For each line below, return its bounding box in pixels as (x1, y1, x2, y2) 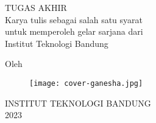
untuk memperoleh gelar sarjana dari (5, 25, 143, 38)
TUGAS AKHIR (5, 1, 67, 13)
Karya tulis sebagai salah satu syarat (5, 13, 143, 26)
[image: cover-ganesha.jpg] (29, 79, 143, 88)
